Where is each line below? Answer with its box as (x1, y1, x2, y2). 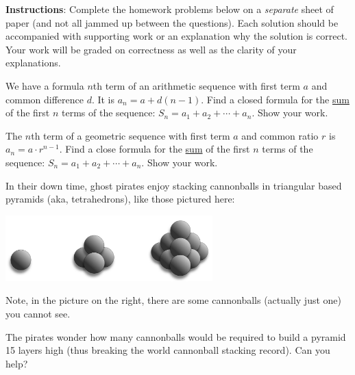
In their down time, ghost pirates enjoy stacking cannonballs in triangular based (5, 178, 342, 192)
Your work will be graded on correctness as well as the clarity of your (5, 42, 297, 56)
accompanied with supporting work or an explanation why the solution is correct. (5, 29, 348, 43)
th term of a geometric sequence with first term (31, 128, 230, 142)
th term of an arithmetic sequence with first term (93, 78, 300, 92)
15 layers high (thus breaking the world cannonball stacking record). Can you (5, 343, 330, 357)
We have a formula (5, 78, 84, 92)
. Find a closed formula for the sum (201, 92, 350, 106)
